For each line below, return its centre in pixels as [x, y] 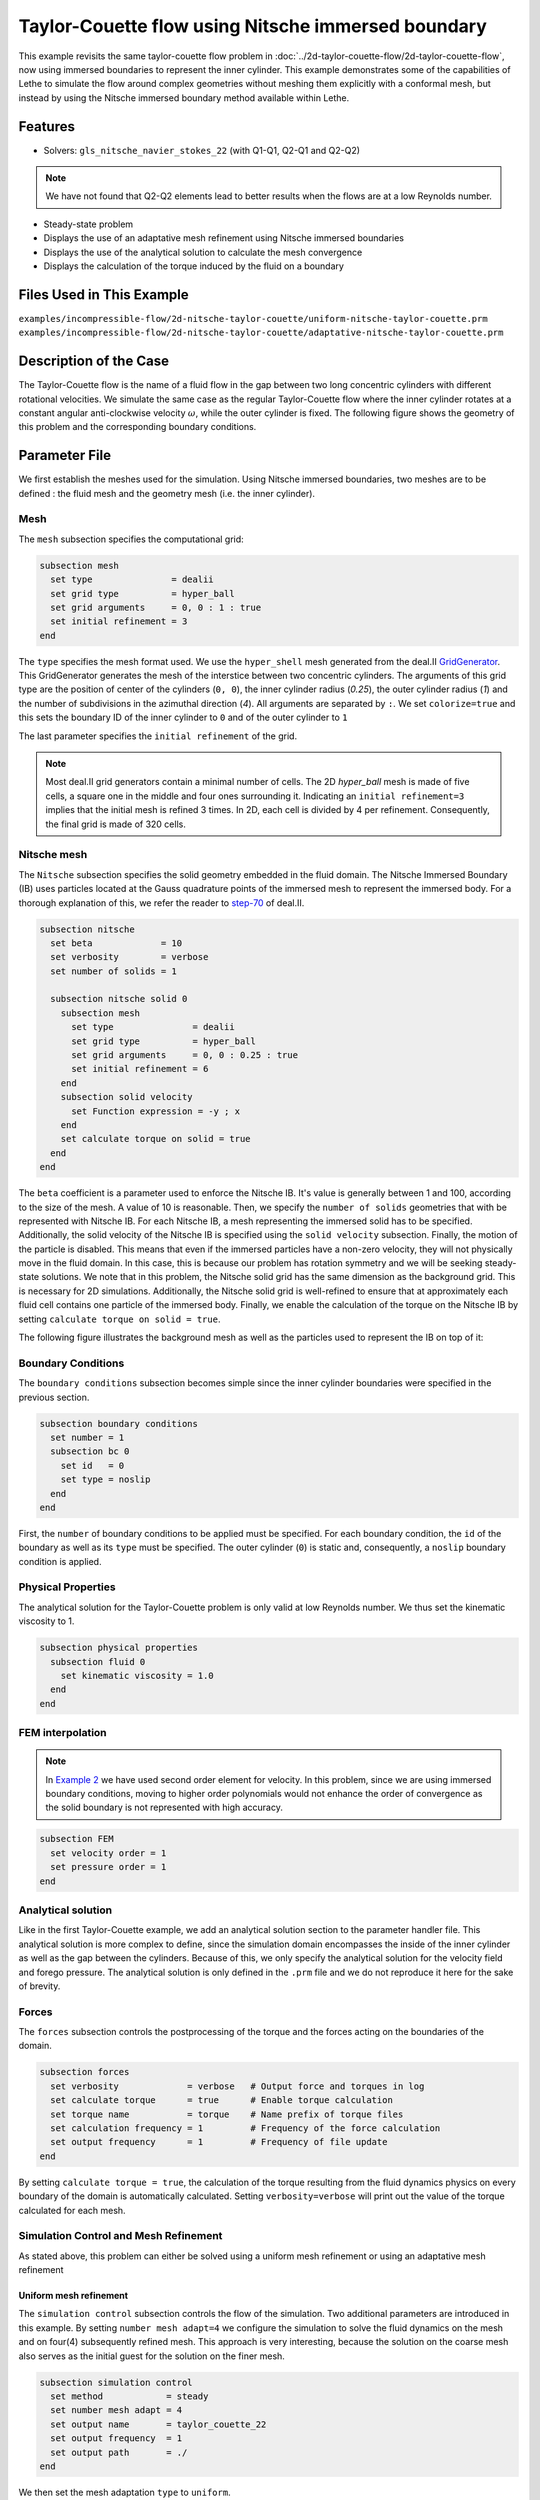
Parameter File [65, 455]
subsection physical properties [119, 1648]
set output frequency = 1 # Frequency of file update [219, 2142]
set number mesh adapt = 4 [116, 2410]
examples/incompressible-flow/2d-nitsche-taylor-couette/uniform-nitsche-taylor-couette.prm [253, 318]
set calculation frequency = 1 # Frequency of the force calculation [245, 2128]
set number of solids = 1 [113, 971]
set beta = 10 [116, 943]
